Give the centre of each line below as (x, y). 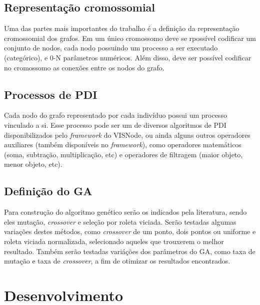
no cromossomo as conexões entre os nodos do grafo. (84, 67)
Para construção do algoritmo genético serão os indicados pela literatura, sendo (125, 212)
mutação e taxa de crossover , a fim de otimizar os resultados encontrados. (117, 261)
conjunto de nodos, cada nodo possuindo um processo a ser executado (111, 48)
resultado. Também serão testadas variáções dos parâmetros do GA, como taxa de (130, 251)
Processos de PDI (51, 94)
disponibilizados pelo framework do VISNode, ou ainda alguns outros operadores (127, 135)
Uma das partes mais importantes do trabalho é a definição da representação (122, 28)
